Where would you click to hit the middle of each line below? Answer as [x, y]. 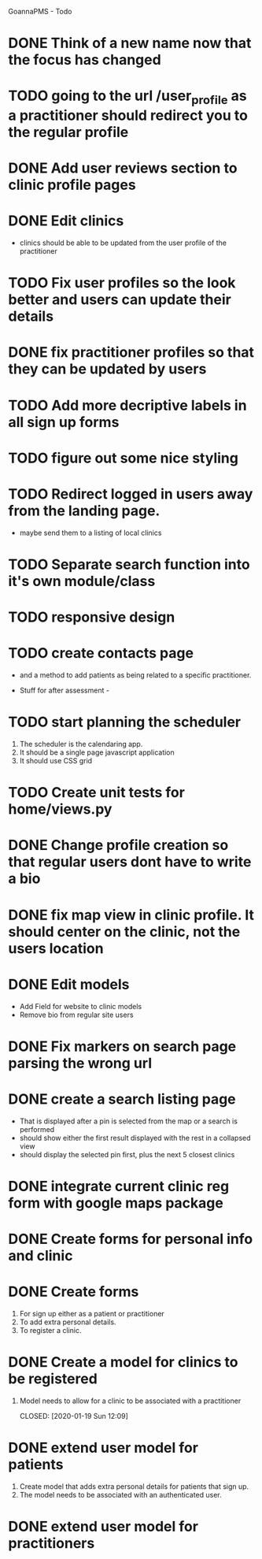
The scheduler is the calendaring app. [81, 744]
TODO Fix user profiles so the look [122, 283]
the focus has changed [85, 60]
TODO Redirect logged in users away [131, 494]
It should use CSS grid [56, 761]
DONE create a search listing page [122, 1099]
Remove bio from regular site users [76, 1015]
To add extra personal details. [68, 1322]
